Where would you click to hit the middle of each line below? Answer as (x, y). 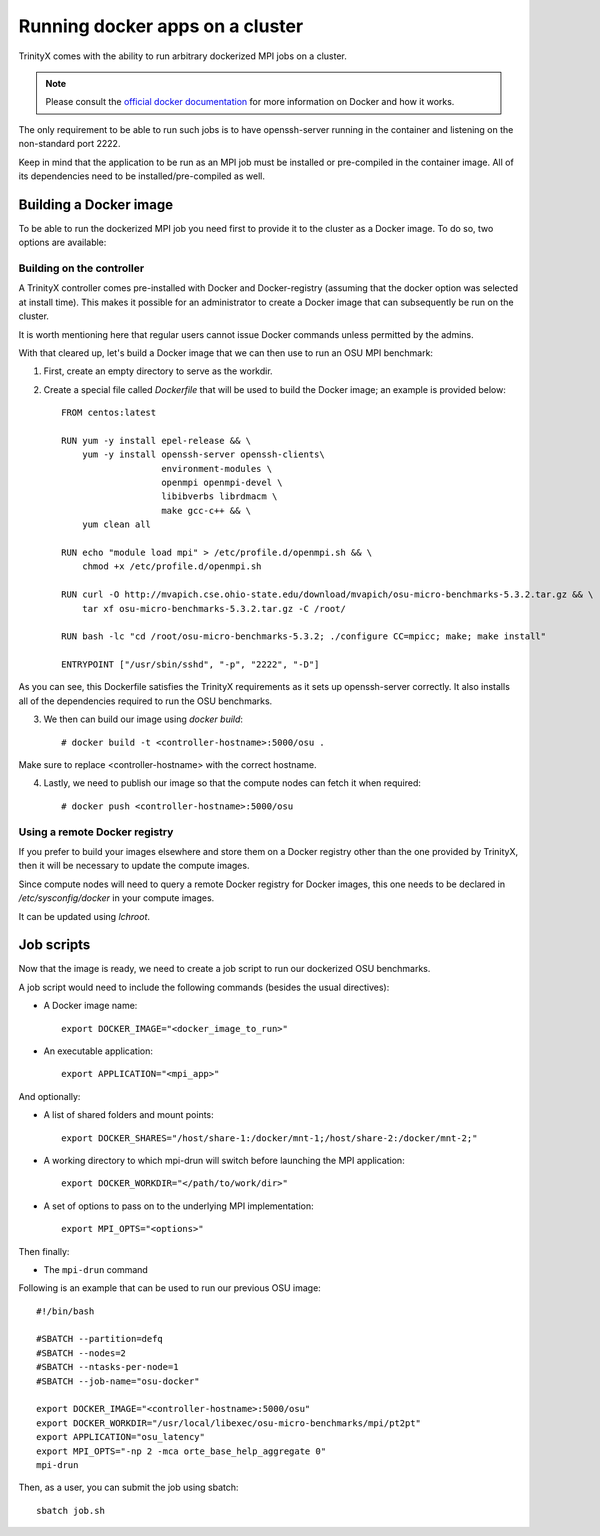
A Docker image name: (90, 1006)
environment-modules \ (217, 468)
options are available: (62, 242)
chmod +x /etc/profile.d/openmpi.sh (171, 566)
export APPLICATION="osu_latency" (120, 1437)
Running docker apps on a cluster (161, 26)
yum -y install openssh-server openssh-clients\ (203, 454)
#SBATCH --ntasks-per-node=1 (107, 1367)
